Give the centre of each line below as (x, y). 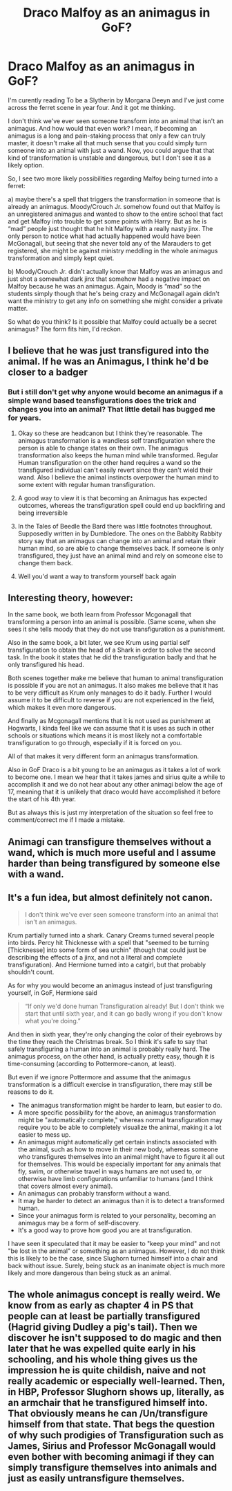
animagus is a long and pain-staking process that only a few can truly (107, 136)
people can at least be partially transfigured (104, 1316)
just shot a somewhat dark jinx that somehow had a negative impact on (109, 279)
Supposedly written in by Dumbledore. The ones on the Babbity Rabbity (120, 533)
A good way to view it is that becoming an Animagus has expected (113, 498)
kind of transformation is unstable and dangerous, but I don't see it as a (109, 158)
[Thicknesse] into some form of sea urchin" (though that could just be (107, 950)
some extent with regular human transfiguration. (86, 484)
